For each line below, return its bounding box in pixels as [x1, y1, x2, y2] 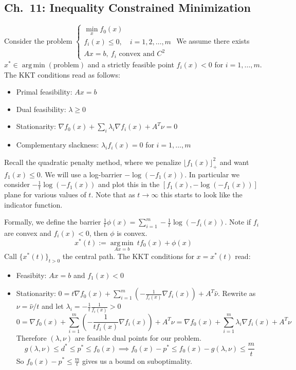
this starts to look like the [160, 189, 243, 199]
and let [42, 301, 64, 311]
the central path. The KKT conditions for [62, 250, 194, 261]
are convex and [4, 227, 51, 238]
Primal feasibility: [16, 86, 72, 97]
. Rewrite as [217, 288, 256, 299]
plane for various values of [4, 189, 86, 199]
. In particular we [184, 169, 239, 179]
